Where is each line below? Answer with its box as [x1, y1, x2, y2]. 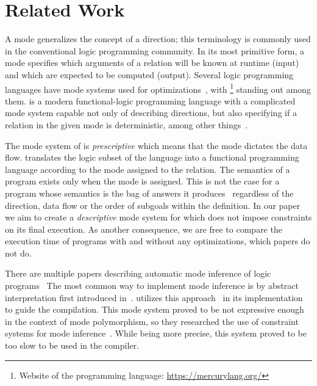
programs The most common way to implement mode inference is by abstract [5, 279, 299, 292]
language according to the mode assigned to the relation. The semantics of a [5, 162, 290, 175]
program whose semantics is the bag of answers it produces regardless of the [5, 186, 294, 199]
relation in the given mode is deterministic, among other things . [5, 118, 248, 131]
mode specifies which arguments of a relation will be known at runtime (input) [5, 56, 299, 69]
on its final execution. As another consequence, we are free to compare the [5, 222, 282, 235]
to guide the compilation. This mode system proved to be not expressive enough [5, 303, 304, 316]
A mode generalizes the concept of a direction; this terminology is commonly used [5, 32, 311, 45]
